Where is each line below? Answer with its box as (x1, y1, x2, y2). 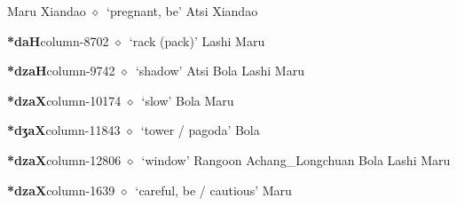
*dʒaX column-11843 (7, 121, 121, 139)
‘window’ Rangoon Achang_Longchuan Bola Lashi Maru (141, 150, 451, 169)
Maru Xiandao (7, 2, 86, 20)
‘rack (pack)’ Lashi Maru (129, 31, 265, 50)
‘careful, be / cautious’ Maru (135, 180, 292, 199)
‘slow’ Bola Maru (141, 91, 234, 109)
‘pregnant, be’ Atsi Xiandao (106, 2, 258, 20)
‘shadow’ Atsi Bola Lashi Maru (135, 61, 304, 80)
